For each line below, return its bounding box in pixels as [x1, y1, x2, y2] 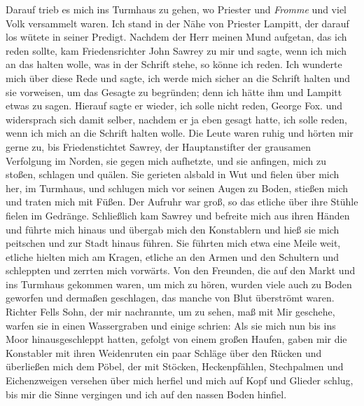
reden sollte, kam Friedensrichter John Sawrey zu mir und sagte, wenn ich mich [6, 43, 346, 57]
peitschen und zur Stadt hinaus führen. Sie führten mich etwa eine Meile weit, [6, 236, 341, 250]
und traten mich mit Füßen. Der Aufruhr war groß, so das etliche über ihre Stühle [6, 194, 358, 209]
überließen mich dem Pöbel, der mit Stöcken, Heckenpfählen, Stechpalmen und [6, 359, 344, 374]
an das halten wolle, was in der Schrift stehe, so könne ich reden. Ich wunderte [6, 57, 342, 72]
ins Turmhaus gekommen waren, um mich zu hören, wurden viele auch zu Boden [6, 276, 352, 291]
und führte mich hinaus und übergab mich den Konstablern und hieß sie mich [6, 222, 339, 236]
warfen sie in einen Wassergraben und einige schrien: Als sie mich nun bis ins [6, 318, 336, 332]
